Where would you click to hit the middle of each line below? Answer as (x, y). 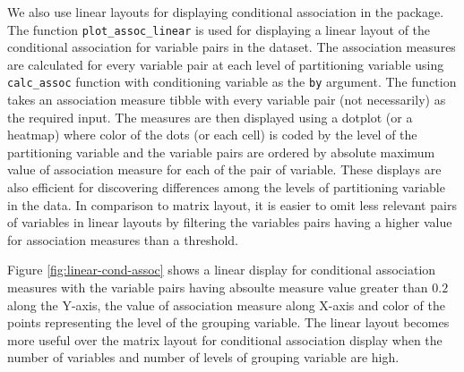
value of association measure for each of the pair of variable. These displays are (224, 169)
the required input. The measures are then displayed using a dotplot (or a (210, 117)
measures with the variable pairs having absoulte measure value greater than (218, 287)
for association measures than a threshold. (123, 239)
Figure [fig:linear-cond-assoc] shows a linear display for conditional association (222, 270)
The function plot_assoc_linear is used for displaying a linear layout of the (219, 29)
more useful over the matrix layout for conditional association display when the (225, 339)
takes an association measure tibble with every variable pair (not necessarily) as (227, 100)
